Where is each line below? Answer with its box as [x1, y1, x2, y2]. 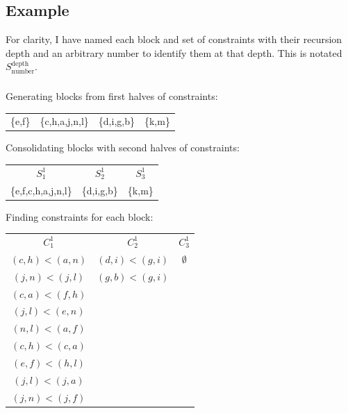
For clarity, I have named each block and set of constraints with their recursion [6, 32, 342, 47]
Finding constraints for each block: [6, 209, 154, 224]
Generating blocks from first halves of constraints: [6, 88, 218, 103]
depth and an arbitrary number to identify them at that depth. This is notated [6, 45, 342, 60]
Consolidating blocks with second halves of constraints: [6, 140, 240, 155]
